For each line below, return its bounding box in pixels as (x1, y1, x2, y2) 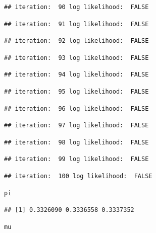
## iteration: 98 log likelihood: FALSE (4, 138, 149, 146)
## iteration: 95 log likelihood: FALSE (4, 88, 149, 95)
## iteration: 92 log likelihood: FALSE (4, 37, 149, 45)
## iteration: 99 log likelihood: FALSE (4, 156, 149, 163)
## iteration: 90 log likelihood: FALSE (4, 4, 149, 11)
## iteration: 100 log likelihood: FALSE (4, 172, 152, 180)
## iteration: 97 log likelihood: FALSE (4, 122, 149, 129)
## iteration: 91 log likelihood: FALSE (4, 20, 149, 28)
